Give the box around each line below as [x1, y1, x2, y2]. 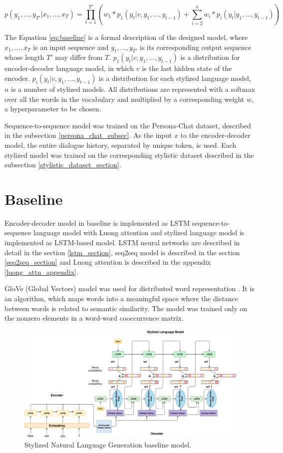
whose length [4, 52, 44, 62]
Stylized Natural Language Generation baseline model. [24, 440, 192, 450]
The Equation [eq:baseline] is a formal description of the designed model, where [4, 32, 248, 42]
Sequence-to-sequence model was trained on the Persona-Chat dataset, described [4, 120, 251, 130]
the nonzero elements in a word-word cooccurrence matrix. [4, 313, 184, 323]
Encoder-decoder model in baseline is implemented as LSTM [4, 217, 190, 228]
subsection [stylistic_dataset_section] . [4, 159, 121, 170]
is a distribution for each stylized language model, [99, 72, 251, 83]
